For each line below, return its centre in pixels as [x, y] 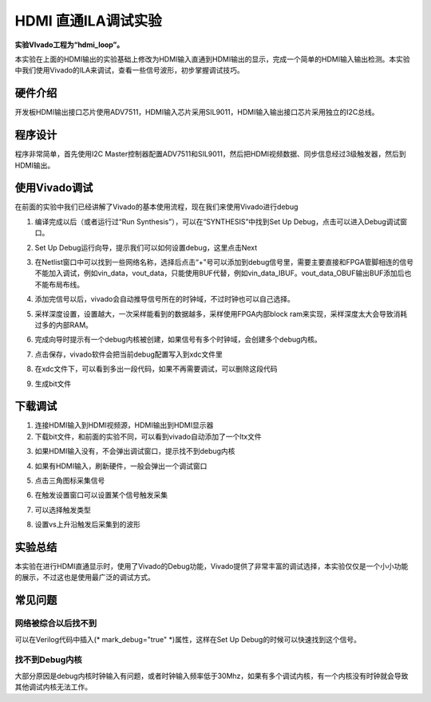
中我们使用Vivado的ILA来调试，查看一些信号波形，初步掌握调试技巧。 [130, 70]
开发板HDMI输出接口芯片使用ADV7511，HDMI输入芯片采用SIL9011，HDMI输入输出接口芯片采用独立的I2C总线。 [197, 112]
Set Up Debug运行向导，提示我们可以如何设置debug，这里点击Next [146, 247]
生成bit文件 [53, 384]
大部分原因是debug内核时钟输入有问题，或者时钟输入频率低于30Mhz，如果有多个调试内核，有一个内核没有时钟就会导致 [212, 676]
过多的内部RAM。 [64, 325]
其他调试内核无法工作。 [53, 687]
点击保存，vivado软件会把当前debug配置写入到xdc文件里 [129, 354]
